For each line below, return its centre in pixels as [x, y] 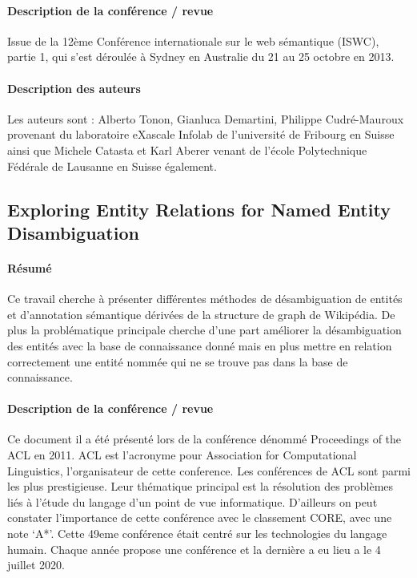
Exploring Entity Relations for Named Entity [199, 209]
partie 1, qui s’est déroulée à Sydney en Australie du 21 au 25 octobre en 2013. [201, 57]
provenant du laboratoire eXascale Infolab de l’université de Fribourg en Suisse [201, 134]
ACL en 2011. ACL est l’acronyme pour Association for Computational [182, 455]
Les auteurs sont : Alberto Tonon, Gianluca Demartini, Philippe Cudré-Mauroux [206, 118]
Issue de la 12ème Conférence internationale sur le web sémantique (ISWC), [193, 40]
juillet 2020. [36, 565]
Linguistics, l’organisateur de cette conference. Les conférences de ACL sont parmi [209, 470]
